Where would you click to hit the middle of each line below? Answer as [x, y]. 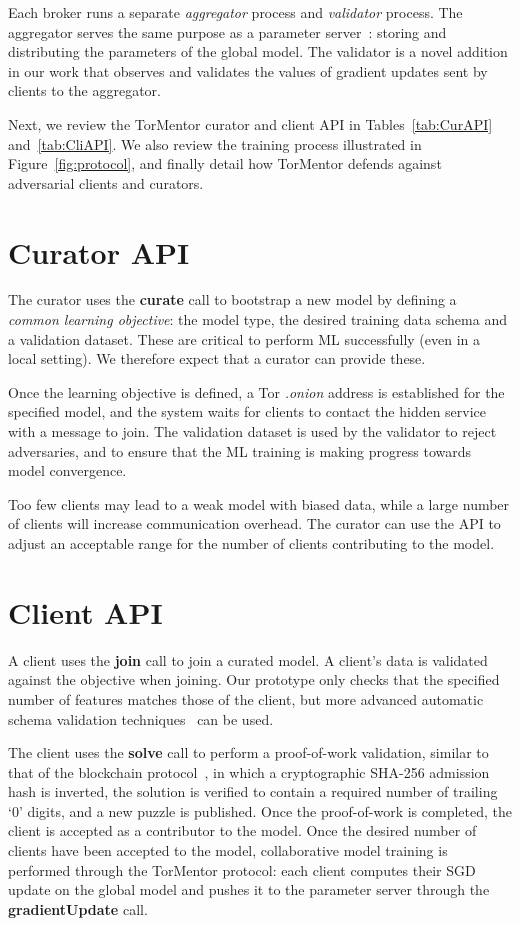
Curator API [99, 251]
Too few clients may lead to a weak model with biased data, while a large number [259, 503]
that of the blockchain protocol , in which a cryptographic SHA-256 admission [249, 771]
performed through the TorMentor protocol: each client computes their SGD [242, 869]
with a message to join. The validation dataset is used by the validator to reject [252, 431]
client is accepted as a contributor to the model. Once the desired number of [242, 830]
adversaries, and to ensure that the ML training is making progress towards [240, 450]
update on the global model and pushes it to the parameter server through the [249, 889]
